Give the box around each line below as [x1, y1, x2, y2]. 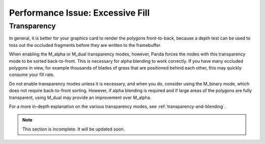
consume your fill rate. [9, 72, 55, 78]
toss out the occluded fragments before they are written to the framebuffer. [9, 42, 161, 48]
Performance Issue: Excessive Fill [9, 7, 150, 18]
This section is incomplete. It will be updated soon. [22, 126, 125, 132]
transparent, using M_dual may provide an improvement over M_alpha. [9, 95, 152, 100]
